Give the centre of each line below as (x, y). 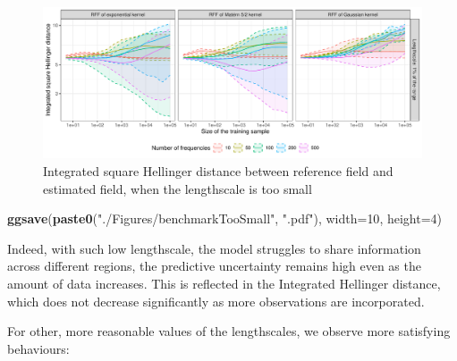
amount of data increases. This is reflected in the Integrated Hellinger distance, (224, 283)
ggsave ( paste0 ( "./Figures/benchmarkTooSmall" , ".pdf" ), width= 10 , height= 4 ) (225, 218)
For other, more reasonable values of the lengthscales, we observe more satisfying (229, 331)
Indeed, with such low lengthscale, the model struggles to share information (214, 248)
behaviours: (38, 348)
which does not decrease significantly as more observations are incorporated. (216, 301)
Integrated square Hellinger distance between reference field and (218, 170)
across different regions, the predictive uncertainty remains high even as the (214, 266)
